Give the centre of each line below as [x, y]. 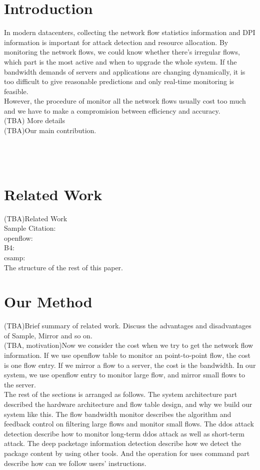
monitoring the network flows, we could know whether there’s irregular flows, [122, 52]
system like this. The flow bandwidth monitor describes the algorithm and [118, 414]
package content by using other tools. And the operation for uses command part [127, 453]
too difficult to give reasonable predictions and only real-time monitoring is [119, 81]
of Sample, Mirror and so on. [48, 335]
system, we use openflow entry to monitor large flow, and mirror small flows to [125, 375]
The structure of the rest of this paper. [63, 267]
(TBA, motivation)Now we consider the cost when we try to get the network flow [129, 345]
